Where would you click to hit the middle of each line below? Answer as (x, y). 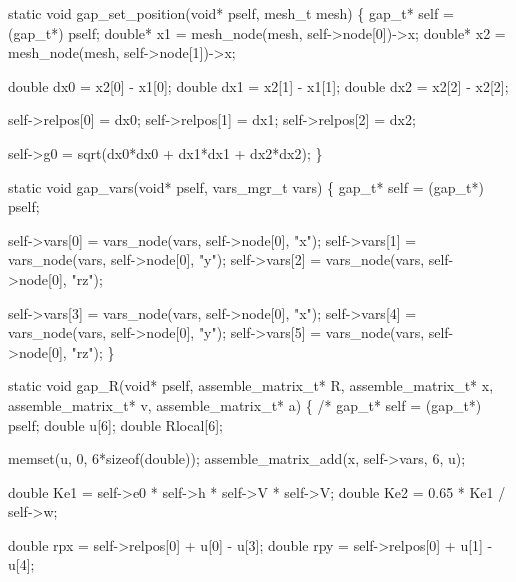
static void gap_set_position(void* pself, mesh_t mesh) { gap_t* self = (231, 13)
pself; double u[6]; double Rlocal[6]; (115, 424)
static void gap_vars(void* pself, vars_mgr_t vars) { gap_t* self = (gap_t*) (246, 186)
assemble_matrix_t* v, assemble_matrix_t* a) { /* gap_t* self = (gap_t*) (245, 404)
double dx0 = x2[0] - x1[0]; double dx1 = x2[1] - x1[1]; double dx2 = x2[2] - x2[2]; (258, 85)
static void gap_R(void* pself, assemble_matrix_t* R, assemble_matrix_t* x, (251, 385)
